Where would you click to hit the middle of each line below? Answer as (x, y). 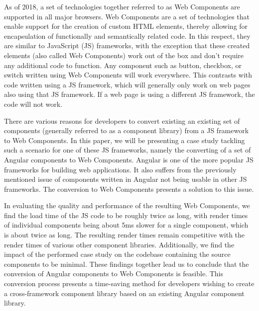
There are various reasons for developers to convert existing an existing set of (122, 120)
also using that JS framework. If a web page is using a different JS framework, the (129, 94)
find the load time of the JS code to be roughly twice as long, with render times (126, 215)
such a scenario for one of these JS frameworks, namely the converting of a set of (128, 150)
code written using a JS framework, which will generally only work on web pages (127, 84)
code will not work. (33, 104)
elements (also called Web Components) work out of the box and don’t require (124, 55)
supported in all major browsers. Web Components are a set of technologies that (127, 16)
